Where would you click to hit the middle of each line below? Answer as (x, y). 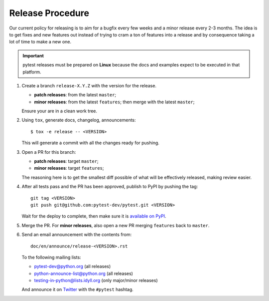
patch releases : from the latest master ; (75, 95)
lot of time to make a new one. (40, 42)
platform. (32, 72)
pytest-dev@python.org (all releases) (72, 267)
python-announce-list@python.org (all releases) (83, 273)
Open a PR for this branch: (49, 152)
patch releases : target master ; (67, 161)
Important (33, 55)
